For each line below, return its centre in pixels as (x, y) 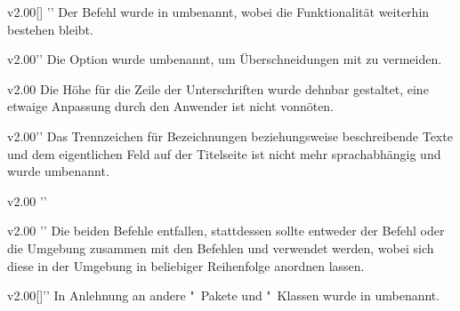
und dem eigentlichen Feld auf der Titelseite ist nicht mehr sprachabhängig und (224, 153)
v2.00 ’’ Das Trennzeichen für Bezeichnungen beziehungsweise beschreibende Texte (230, 136)
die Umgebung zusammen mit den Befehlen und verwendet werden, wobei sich (221, 247)
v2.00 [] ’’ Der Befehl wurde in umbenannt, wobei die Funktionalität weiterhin (218, 12)
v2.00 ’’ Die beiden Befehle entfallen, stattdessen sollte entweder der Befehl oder (226, 231)
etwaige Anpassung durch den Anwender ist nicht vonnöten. (171, 106)
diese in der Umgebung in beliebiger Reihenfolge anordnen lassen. (186, 265)
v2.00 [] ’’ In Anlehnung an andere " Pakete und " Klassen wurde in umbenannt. (224, 295)
